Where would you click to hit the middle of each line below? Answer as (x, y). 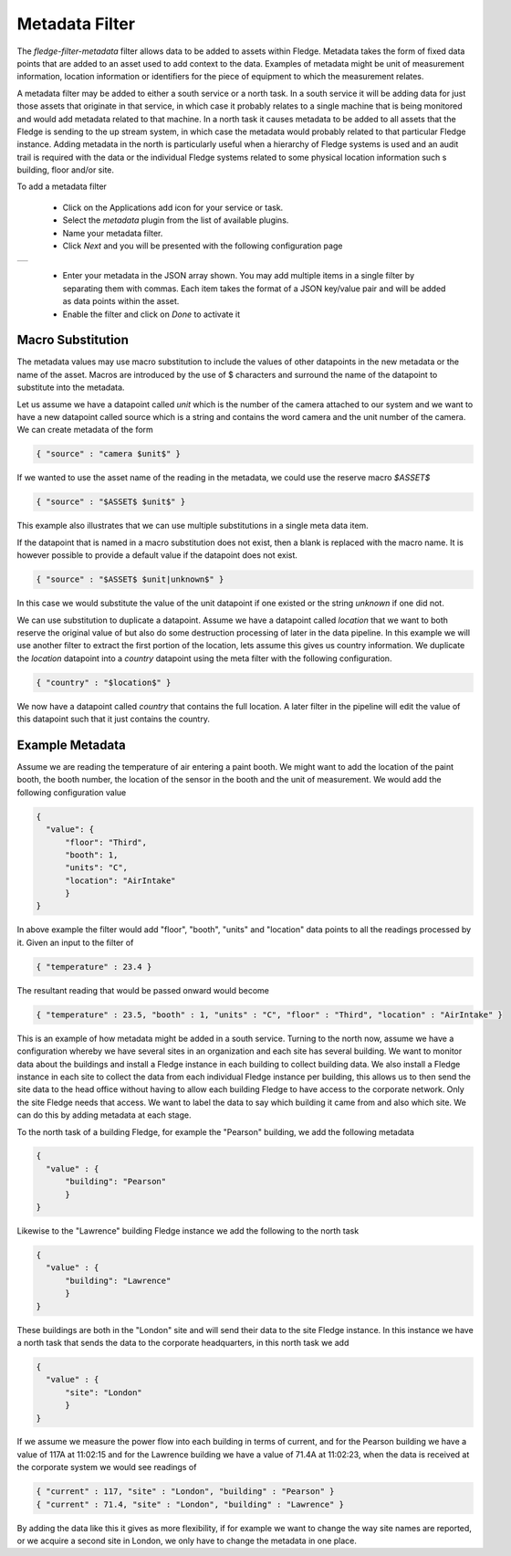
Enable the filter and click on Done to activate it (151, 314)
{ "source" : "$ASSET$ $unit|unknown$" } (130, 579)
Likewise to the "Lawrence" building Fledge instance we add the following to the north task (188, 1231)
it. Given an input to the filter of (75, 942)
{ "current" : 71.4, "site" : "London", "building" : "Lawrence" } (190, 1504)
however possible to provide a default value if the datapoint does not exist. (157, 555)
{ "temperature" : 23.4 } (94, 967)
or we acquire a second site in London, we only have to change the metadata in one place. (187, 1541)
